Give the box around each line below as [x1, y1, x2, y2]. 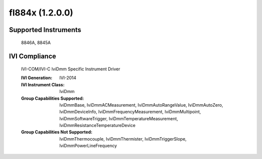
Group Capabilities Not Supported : [21, 129, 93, 135]
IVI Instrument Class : [21, 81, 65, 87]
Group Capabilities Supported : [21, 95, 84, 101]
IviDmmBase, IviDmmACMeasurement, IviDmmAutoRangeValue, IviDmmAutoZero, [59, 102, 223, 108]
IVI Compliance [9, 52, 56, 61]
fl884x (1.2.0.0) [9, 7, 74, 18]
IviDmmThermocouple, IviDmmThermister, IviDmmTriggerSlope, [59, 136, 187, 142]
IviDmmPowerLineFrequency [59, 143, 117, 149]
